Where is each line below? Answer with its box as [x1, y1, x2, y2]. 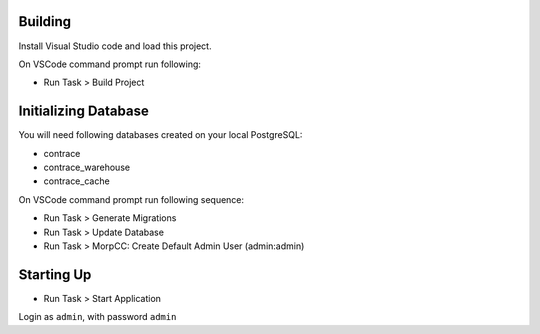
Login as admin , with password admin [18, 311, 177, 323]
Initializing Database [18, 103, 149, 120]
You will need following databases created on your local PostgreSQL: [18, 129, 303, 141]
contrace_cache [43, 175, 110, 187]
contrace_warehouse [43, 161, 130, 173]
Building [18, 13, 72, 30]
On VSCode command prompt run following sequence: [18, 193, 245, 205]
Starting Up [18, 266, 92, 283]
